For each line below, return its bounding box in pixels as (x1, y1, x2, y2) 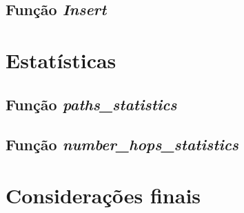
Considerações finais (6, 181, 201, 209)
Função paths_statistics (6, 93, 177, 114)
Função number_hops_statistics (6, 134, 239, 155)
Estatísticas (6, 45, 116, 74)
